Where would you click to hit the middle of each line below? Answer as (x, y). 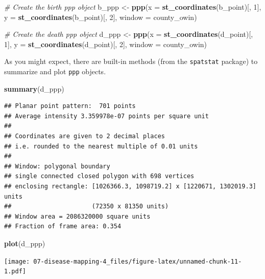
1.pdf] (15, 272)
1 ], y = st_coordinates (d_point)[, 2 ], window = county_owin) (106, 44)
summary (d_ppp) (34, 88)
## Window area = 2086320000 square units (77, 216)
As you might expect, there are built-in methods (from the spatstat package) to (131, 61)
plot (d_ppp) (25, 243)
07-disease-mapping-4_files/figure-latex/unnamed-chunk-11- (138, 261)
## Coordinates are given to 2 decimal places (85, 136)
